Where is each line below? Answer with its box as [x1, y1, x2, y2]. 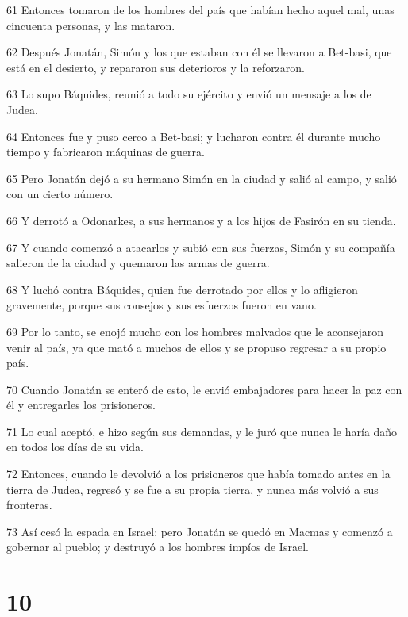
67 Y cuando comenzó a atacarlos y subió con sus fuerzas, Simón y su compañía [6, 239, 395, 255]
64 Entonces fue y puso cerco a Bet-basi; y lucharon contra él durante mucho [6, 128, 381, 144]
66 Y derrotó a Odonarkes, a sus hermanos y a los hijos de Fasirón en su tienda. [6, 212, 396, 228]
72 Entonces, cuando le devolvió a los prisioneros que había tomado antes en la [6, 466, 391, 482]
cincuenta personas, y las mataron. [6, 17, 175, 33]
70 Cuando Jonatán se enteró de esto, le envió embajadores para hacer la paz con [6, 381, 402, 397]
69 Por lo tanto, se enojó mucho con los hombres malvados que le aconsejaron [6, 323, 384, 339]
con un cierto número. [6, 186, 114, 202]
